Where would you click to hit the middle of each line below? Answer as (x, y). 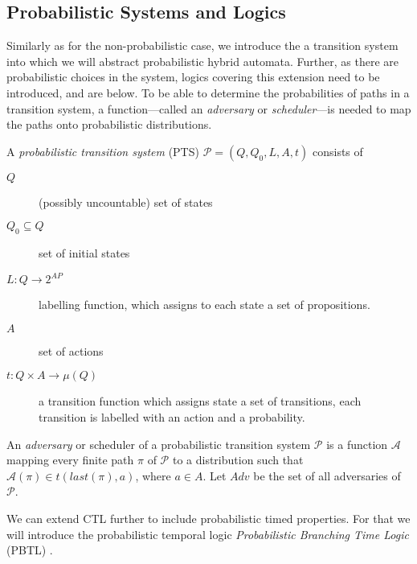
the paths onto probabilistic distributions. (109, 124)
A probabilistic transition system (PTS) (103, 151)
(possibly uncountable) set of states (126, 202)
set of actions (71, 350)
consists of (337, 151)
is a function (357, 444)
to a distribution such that (238, 460)
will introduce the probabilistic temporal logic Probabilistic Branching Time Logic (208, 534)
